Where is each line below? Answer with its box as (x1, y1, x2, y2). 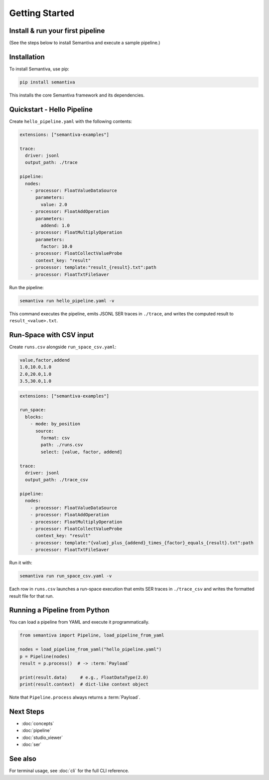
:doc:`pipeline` (21, 728, 51, 734)
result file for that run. (9, 593, 54, 599)
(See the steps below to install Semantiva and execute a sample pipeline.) (9, 40, 160, 46)
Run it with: (9, 560, 32, 566)
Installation (9, 52, 45, 61)
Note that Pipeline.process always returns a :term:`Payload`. (9, 695, 140, 701)
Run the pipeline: (9, 284, 44, 290)
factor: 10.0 (40, 244, 73, 249)
